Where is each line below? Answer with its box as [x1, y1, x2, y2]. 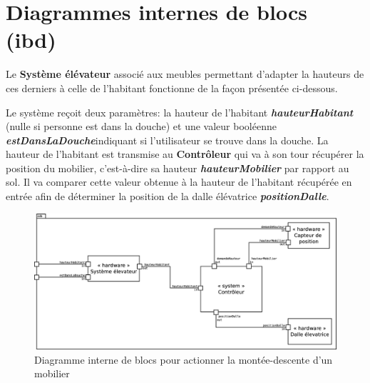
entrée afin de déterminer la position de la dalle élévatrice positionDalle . [6, 189, 329, 204]
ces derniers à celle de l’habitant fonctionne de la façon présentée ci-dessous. [6, 80, 338, 95]
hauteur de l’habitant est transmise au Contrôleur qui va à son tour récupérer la [6, 146, 364, 161]
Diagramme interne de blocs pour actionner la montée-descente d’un [34, 352, 333, 367]
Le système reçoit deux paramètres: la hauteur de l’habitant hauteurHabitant [6, 104, 354, 119]
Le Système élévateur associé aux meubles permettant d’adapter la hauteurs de [6, 66, 364, 81]
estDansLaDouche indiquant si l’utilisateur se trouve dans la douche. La [6, 132, 329, 147]
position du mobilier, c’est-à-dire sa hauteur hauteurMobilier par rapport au [6, 160, 349, 175]
